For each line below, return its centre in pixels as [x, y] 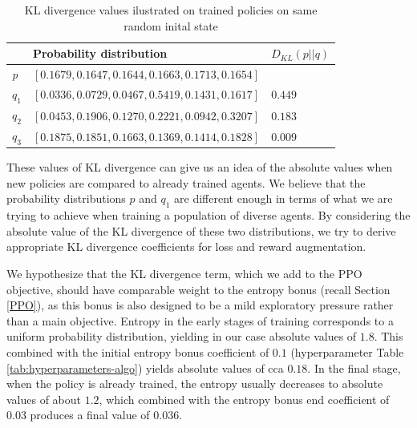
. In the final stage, [354, 367]
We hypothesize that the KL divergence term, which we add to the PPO [184, 274]
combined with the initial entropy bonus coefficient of [138, 352]
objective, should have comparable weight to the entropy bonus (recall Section [198, 289]
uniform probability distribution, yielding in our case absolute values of [182, 336]
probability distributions [66, 198]
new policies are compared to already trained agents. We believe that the [186, 182]
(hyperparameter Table [347, 352]
